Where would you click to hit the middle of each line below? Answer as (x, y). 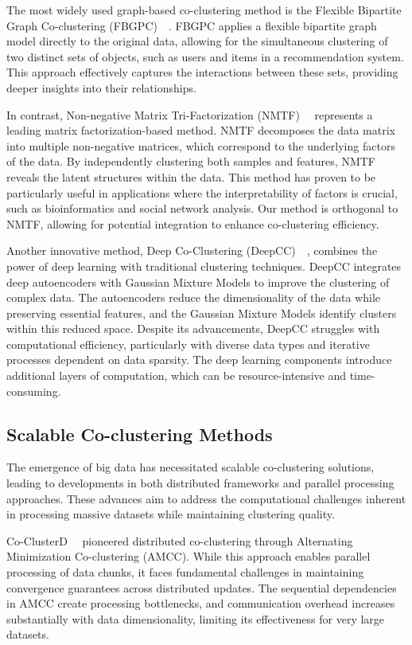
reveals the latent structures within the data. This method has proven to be (191, 176)
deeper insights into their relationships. (101, 87)
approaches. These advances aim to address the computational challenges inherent (206, 498)
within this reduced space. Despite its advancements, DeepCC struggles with (193, 328)
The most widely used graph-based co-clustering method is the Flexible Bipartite (204, 10)
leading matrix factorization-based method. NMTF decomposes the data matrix (201, 130)
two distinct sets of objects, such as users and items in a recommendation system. (205, 56)
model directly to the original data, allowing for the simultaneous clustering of (197, 41)
